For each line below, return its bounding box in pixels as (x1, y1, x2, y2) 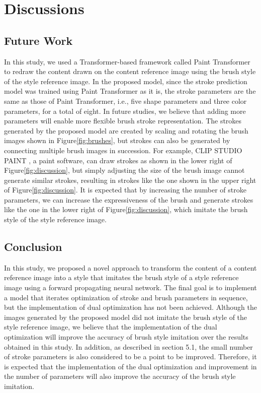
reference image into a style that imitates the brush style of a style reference (4, 272, 239, 283)
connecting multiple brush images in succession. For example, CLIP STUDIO (4, 145, 242, 155)
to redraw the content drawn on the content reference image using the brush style (4, 66, 256, 77)
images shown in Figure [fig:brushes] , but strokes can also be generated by (4, 135, 230, 146)
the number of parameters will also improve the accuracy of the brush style (4, 371, 236, 381)
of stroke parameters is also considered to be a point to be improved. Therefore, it (4, 351, 257, 362)
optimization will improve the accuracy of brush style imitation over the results (4, 332, 248, 342)
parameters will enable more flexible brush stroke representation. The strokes (4, 115, 242, 126)
